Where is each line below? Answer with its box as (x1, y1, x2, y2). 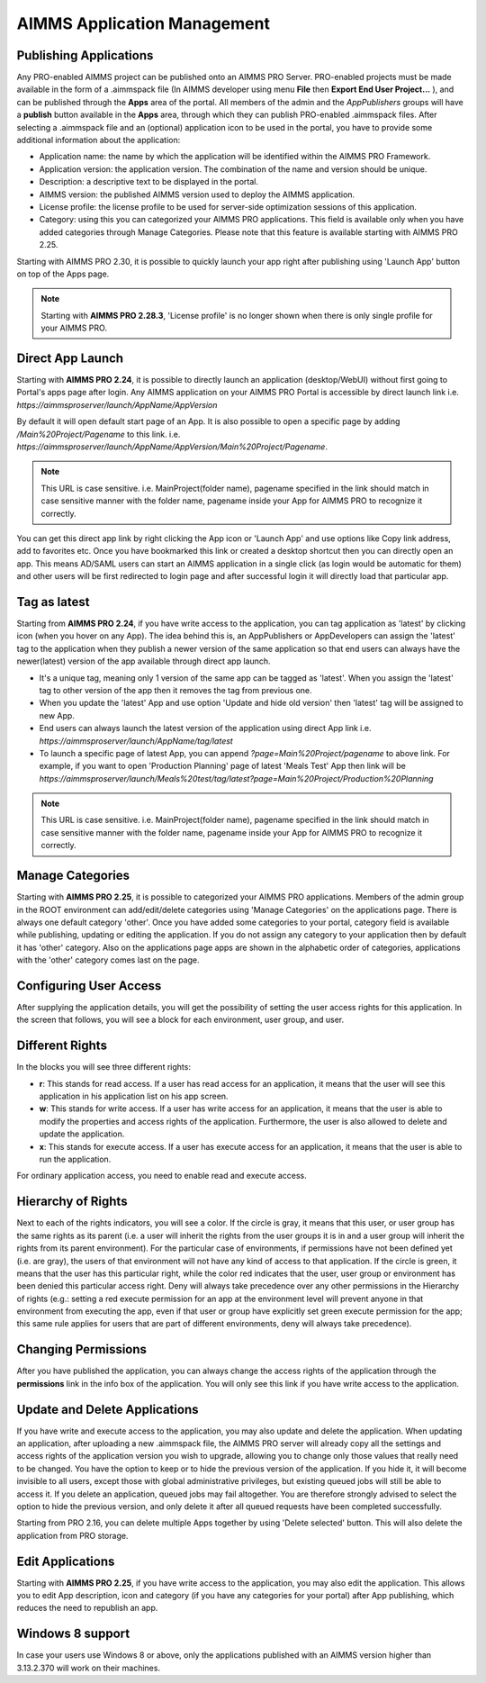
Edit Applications (16, 1553, 115, 1569)
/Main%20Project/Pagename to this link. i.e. (16, 429, 181, 439)
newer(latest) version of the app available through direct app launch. (16, 656, 271, 666)
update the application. (39, 1128, 125, 1139)
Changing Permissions (16, 1342, 148, 1357)
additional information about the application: (16, 135, 181, 146)
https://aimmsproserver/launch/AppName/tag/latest (39, 735, 233, 746)
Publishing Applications (16, 48, 154, 63)
